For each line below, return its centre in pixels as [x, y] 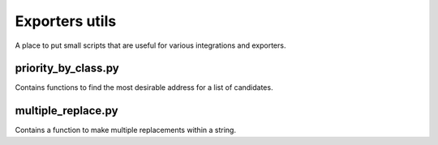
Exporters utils [66, 21]
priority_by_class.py [67, 68]
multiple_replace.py [67, 111]
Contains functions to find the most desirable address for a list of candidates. [144, 87]
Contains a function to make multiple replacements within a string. [126, 130]
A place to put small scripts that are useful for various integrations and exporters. [150, 45]
